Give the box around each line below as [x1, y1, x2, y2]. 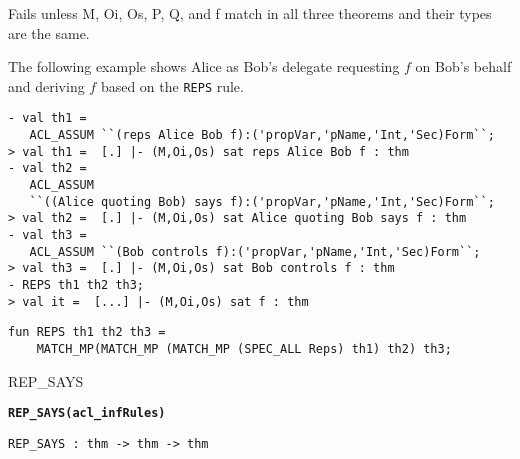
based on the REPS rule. [100, 75, 244, 96]
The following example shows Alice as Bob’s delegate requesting [8, 56, 400, 77]
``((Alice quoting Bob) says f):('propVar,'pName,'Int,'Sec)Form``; [29, 194, 495, 209]
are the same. [8, 22, 90, 43]
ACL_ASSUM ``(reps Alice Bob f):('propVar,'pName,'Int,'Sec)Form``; [29, 128, 495, 143]
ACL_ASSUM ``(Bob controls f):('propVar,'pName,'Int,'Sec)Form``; [29, 244, 481, 259]
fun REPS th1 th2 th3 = [8, 325, 166, 340]
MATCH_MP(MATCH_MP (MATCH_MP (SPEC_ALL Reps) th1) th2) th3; [36, 341, 452, 356]
